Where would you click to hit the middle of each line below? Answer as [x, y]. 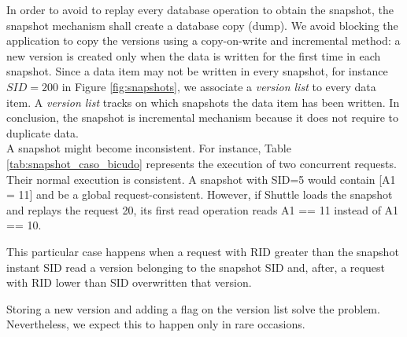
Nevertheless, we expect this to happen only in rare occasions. [156, 324]
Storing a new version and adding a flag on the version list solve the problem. [193, 308]
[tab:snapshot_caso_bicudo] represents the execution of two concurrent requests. [202, 163]
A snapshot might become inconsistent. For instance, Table [149, 148]
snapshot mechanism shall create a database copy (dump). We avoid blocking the [202, 25]
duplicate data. [43, 132]
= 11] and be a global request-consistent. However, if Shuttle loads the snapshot [200, 194]
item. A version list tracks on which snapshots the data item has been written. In [203, 102]
